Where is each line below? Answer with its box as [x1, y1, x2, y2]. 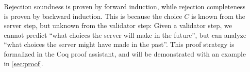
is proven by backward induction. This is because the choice [4, 11, 182, 21]
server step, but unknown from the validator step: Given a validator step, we [4, 20, 232, 30]
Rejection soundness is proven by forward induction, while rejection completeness [4, 1, 246, 11]
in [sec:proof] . [4, 58, 44, 68]
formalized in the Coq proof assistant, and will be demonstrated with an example [4, 48, 246, 58]
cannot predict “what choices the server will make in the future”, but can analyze [4, 29, 247, 40]
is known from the [191, 11, 246, 21]
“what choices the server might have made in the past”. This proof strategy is [4, 39, 234, 49]
